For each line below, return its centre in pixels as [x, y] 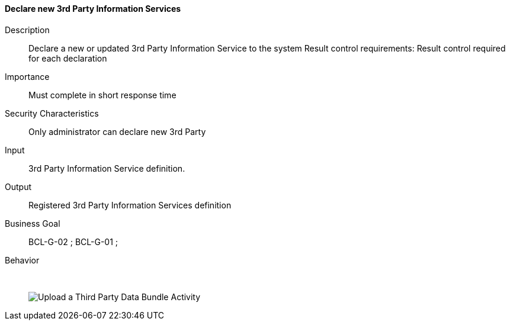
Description [27, 30]
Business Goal [33, 223]
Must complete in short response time [102, 95]
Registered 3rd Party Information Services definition [130, 205]
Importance [27, 76]
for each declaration [68, 58]
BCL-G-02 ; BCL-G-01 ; [73, 242]
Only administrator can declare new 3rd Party [117, 131]
